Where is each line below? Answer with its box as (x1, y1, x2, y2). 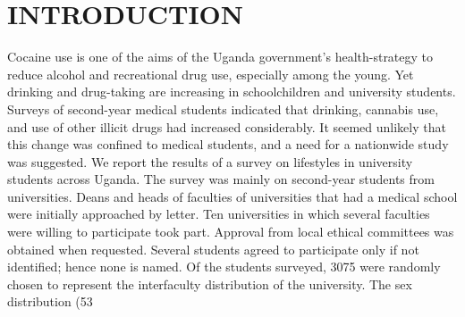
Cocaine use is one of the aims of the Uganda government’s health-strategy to (7, 47, 434, 66)
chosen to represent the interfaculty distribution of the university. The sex (7, 274, 412, 293)
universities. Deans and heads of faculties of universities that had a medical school (7, 187, 458, 205)
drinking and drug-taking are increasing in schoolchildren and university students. (7, 82, 456, 101)
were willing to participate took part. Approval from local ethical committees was (7, 222, 454, 241)
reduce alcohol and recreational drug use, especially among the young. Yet (7, 64, 414, 83)
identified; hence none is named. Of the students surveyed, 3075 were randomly (7, 257, 441, 276)
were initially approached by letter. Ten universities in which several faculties (7, 204, 430, 223)
